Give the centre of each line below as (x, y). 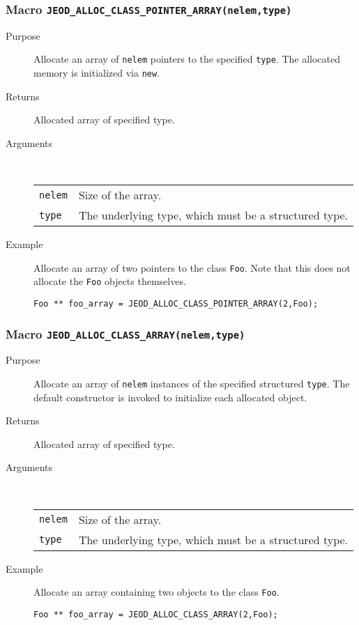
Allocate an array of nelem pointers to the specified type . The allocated (187, 59)
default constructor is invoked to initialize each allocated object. (170, 397)
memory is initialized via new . (97, 73)
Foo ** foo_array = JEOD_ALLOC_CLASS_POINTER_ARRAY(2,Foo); (176, 303)
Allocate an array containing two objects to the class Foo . (156, 592)
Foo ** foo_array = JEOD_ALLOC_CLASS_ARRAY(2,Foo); (156, 614)
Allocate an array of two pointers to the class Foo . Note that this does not (192, 267)
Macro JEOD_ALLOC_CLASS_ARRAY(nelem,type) (125, 333)
